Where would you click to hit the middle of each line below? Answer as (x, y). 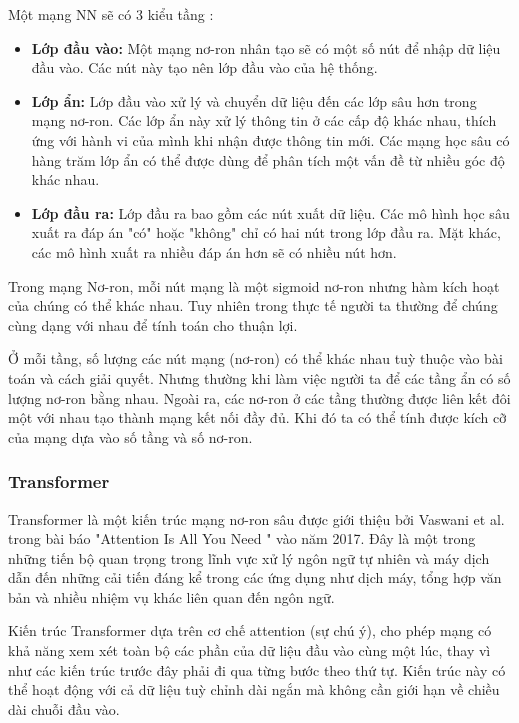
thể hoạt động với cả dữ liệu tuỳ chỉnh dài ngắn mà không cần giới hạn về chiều (254, 689)
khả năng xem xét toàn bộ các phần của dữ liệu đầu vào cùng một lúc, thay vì (249, 650)
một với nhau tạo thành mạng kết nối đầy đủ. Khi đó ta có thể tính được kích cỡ (257, 417)
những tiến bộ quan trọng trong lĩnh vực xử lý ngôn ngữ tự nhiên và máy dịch (249, 557)
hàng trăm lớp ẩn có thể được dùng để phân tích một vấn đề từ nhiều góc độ (268, 159)
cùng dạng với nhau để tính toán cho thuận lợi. (153, 324)
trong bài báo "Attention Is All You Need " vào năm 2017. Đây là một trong (242, 538)
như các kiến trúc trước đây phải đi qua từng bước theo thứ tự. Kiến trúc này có (257, 669)
